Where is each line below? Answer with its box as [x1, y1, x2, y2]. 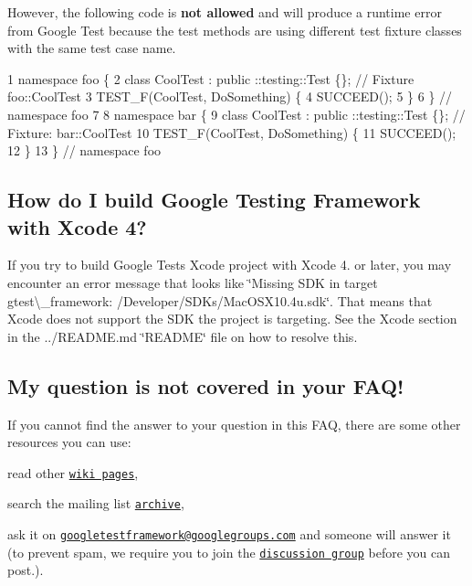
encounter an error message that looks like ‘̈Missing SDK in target [7, 272, 378, 292]
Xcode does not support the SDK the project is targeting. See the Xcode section [7, 309, 457, 328]
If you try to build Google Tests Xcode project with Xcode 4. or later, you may [7, 255, 452, 274]
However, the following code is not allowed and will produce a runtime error [7, 3, 442, 21]
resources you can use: [7, 432, 131, 452]
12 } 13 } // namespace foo [7, 141, 162, 160]
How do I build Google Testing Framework [7, 186, 421, 214]
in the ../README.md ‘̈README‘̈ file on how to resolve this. [7, 326, 358, 346]
